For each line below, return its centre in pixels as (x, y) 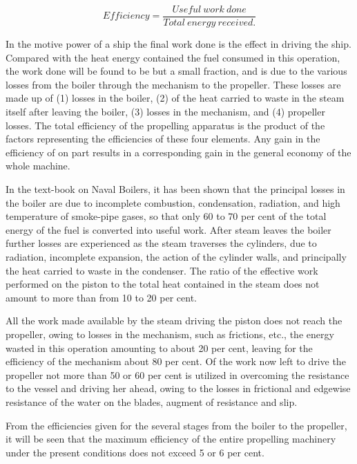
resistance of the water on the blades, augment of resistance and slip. (152, 401)
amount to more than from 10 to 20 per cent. (101, 297)
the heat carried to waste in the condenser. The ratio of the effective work (162, 270)
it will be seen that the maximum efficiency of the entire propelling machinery (171, 439)
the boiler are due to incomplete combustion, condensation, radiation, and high (173, 202)
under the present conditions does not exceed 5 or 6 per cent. (135, 452)
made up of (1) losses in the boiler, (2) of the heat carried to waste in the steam (175, 98)
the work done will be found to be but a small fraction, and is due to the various (176, 71)
